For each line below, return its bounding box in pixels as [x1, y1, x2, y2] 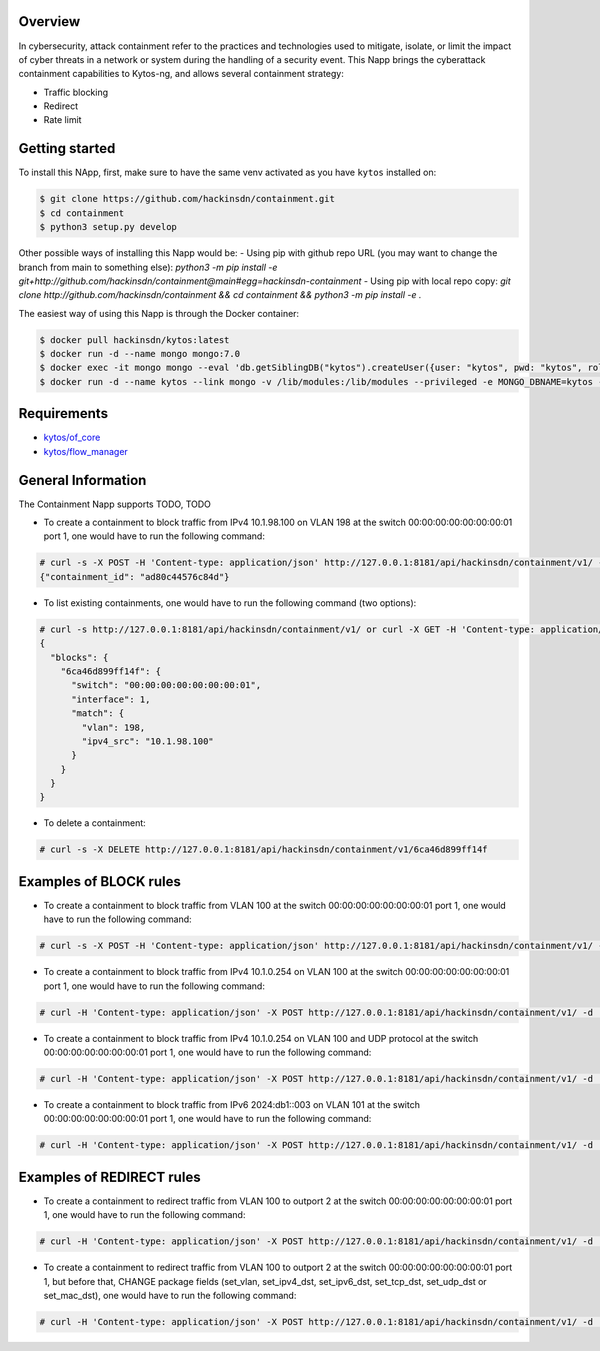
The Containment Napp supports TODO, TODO [18, 498, 212, 510]
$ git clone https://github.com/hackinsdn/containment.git [39, 193, 335, 205]
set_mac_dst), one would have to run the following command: [43, 1290, 297, 1302]
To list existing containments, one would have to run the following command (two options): [43, 596, 417, 609]
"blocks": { [50, 651, 109, 663]
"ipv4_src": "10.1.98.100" [81, 735, 214, 747]
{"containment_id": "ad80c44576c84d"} [39, 571, 230, 582]
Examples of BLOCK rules [18, 873, 182, 890]
